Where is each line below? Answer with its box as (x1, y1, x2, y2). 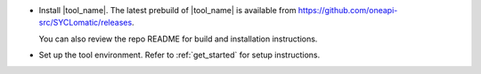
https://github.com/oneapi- (298, 5, 398, 15)
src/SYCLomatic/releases (38, 18, 133, 28)
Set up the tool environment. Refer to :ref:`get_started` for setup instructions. (38, 49, 321, 61)
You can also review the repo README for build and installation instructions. (38, 33, 318, 44)
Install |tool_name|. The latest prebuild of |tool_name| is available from (38, 5, 297, 15)
